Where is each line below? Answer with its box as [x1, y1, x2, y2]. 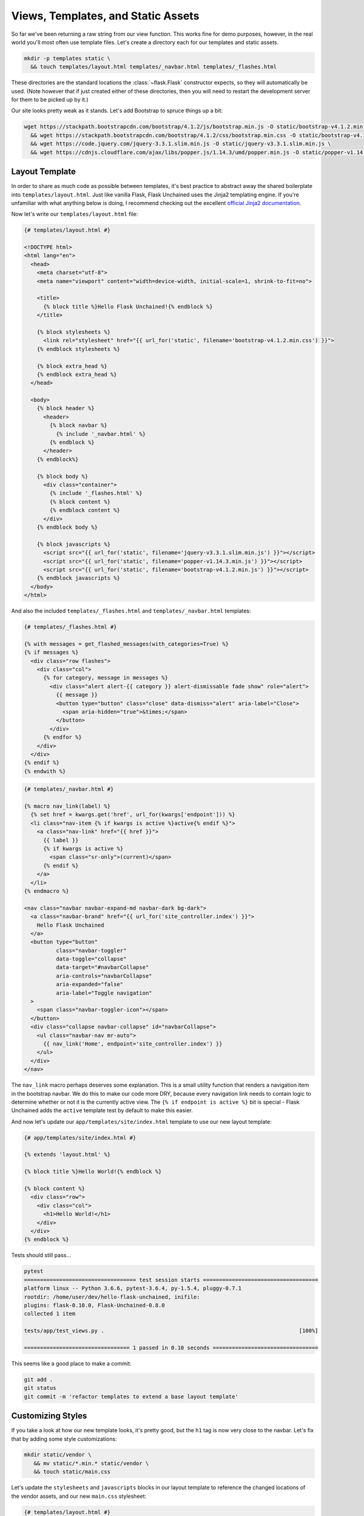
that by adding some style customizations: [11, 1435, 118, 1443]
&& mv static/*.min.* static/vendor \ [33, 1460, 149, 1467]
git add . [24, 1376, 53, 1383]
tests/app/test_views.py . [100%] [24, 1327, 318, 1334]
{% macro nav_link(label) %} [24, 803, 111, 810]
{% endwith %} [24, 768, 66, 774]
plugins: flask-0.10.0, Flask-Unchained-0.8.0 [24, 1301, 165, 1309]
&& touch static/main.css [33, 1468, 111, 1475]
